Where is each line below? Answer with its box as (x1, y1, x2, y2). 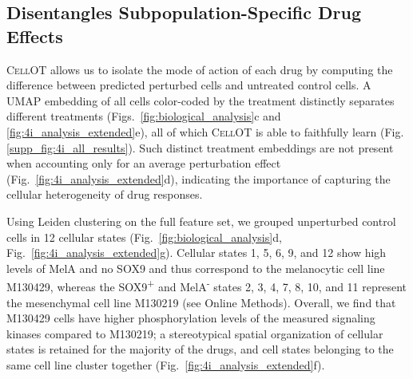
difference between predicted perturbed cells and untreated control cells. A (6, 77, 371, 93)
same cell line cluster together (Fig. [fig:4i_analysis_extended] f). (6, 356, 325, 373)
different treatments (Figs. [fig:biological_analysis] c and (6, 108, 281, 124)
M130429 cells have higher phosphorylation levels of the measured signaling (6, 310, 375, 326)
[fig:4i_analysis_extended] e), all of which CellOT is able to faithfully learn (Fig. (6, 123, 404, 140)
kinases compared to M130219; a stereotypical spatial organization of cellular (6, 325, 383, 341)
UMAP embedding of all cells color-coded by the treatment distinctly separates (6, 92, 395, 109)
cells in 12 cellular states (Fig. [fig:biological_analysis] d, (6, 228, 282, 245)
